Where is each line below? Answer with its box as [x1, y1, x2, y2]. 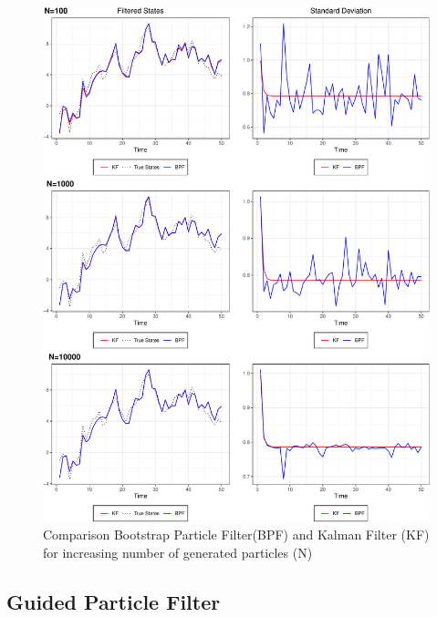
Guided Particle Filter [6, 587, 221, 615]
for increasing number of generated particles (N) [43, 542, 313, 561]
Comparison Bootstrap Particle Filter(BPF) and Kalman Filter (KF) [43, 525, 430, 544]
